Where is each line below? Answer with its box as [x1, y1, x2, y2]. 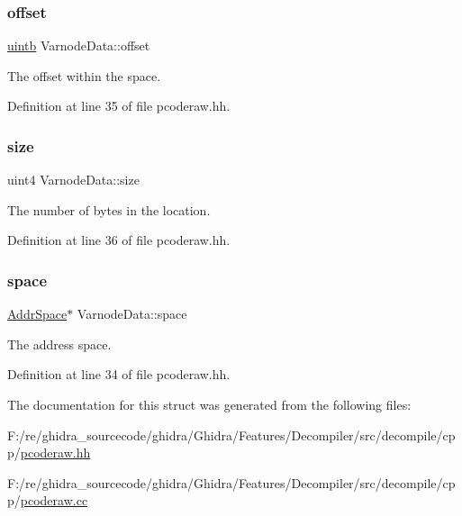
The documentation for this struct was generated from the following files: [7, 395, 412, 413]
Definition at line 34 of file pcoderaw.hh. [7, 365, 231, 384]
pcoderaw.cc [20, 491, 88, 510]
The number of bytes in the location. [7, 200, 211, 219]
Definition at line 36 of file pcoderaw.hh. [7, 231, 231, 249]
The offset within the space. [7, 66, 161, 85]
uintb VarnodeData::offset [7, 36, 150, 55]
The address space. [7, 334, 112, 353]
